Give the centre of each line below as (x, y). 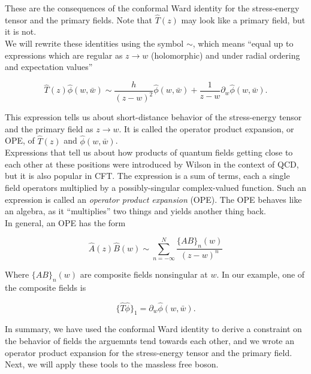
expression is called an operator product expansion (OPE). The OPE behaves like (153, 199)
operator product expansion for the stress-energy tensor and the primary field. (149, 352)
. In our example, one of (261, 274)
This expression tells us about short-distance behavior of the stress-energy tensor (153, 117)
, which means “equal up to (243, 43)
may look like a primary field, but (243, 19)
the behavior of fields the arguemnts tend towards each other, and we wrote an (150, 340)
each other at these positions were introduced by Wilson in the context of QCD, (152, 164)
